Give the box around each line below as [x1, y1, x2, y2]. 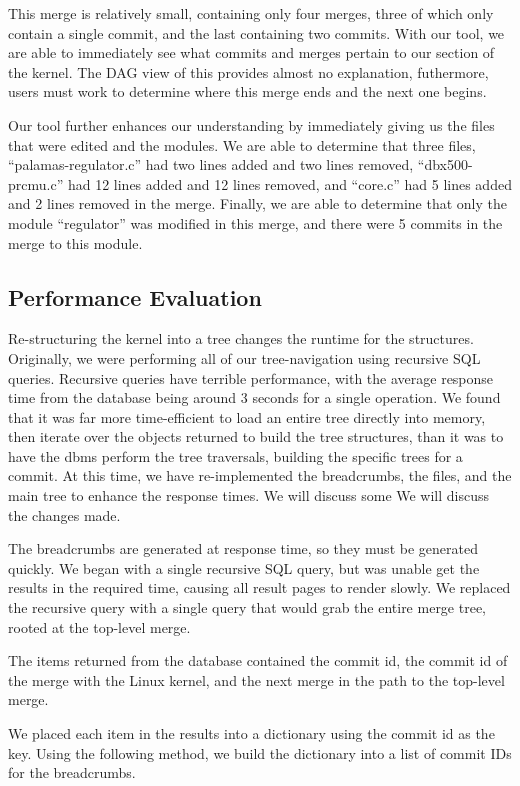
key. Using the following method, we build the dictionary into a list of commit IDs [8, 742, 512, 763]
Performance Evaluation [8, 281, 262, 312]
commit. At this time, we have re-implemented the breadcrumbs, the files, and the [8, 465, 512, 486]
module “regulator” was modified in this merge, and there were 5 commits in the [8, 212, 503, 233]
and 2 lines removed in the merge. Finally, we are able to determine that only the [8, 193, 507, 214]
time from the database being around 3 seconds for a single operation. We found [8, 387, 501, 408]
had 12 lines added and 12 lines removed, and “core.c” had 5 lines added [67, 173, 512, 194]
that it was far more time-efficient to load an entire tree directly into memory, [8, 406, 486, 427]
